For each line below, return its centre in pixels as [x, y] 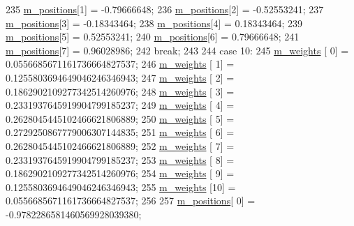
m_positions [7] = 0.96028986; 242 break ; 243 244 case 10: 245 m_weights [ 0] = [177, 50]
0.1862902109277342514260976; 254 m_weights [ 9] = [120, 173]
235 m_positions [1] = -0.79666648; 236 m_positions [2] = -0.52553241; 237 [165, 9]
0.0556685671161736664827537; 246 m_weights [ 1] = [120, 64]
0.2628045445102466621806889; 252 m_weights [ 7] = [120, 145]
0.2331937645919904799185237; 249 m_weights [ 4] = [120, 105]
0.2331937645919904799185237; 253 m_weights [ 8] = [120, 159]
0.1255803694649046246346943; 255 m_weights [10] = [121, 187]
